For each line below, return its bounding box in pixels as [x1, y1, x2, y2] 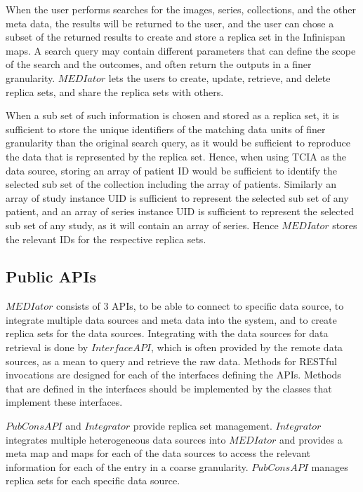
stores [332, 217, 357, 232]
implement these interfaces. [6, 395, 123, 409]
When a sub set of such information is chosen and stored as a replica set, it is [6, 108, 339, 123]
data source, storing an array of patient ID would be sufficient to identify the [6, 163, 337, 177]
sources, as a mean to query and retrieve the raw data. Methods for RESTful [6, 353, 337, 368]
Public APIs [6, 266, 96, 287]
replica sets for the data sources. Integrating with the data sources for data [6, 326, 329, 341]
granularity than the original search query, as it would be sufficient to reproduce [6, 135, 350, 150]
